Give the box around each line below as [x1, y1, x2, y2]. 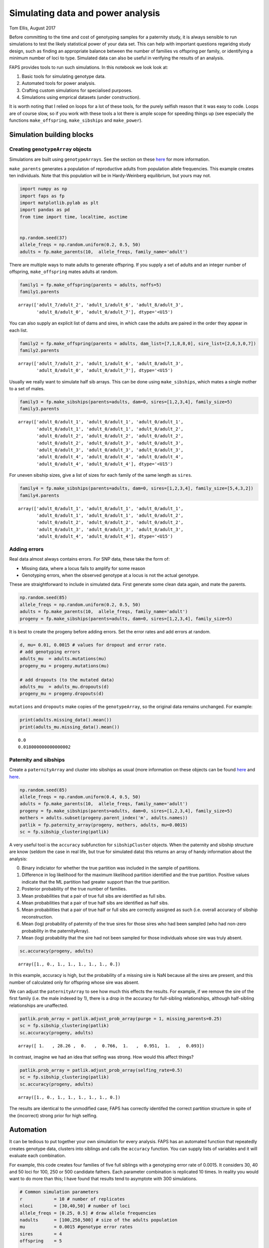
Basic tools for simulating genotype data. [21, 73, 106, 79]
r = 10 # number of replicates [19, 1196, 125, 1202]
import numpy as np [19, 186, 67, 192]
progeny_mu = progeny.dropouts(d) [19, 691, 104, 696]
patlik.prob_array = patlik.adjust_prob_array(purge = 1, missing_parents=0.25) [19, 1016, 222, 1021]
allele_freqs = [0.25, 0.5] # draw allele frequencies [19, 1210, 156, 1216]
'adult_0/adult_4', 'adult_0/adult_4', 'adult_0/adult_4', [36, 454, 184, 460]
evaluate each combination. [9, 1153, 66, 1159]
